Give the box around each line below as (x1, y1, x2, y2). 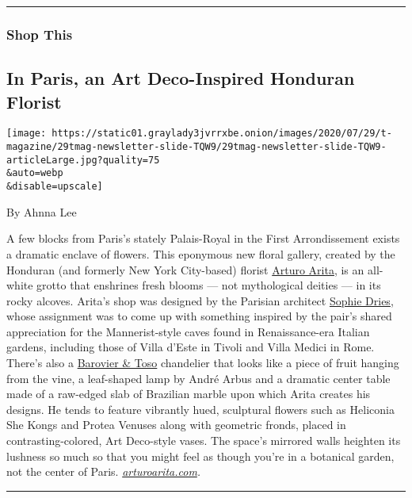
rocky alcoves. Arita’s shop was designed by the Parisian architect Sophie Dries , (6, 292, 394, 308)
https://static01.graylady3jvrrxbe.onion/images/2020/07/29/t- (51, 128, 392, 140)
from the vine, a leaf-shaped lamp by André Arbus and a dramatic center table (6, 370, 391, 386)
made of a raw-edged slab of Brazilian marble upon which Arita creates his (6, 385, 371, 402)
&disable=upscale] (6, 181, 103, 193)
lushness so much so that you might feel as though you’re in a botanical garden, (6, 447, 395, 464)
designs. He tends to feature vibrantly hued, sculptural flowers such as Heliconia (6, 400, 395, 417)
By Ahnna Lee (6, 203, 77, 220)
